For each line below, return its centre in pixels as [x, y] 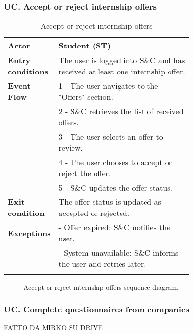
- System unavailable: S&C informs [119, 253]
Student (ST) [85, 46]
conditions [28, 72]
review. [71, 148]
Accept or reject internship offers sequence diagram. [101, 287]
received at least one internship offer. [122, 72]
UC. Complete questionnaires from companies [97, 309]
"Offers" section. [86, 97]
